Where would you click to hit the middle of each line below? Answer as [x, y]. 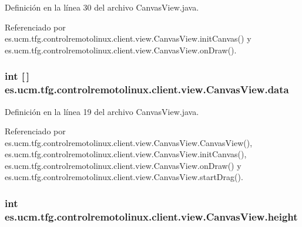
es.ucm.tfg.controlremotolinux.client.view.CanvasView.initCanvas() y [128, 38]
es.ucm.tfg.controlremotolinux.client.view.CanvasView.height [151, 216]
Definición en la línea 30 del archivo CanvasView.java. [102, 7]
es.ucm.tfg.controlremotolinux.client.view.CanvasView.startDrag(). [124, 177]
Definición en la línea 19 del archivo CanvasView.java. [102, 111]
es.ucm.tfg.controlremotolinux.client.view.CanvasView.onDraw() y [123, 165]
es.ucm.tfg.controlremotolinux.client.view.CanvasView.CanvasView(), [129, 142]
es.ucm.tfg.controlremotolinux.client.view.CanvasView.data [147, 89]
